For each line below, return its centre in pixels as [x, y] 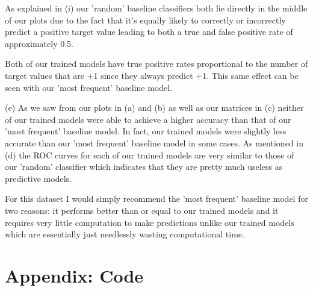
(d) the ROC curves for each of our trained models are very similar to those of [150, 155]
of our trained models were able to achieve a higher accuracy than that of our [148, 119]
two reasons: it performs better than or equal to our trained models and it [142, 210]
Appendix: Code [74, 275]
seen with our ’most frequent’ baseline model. [88, 87]
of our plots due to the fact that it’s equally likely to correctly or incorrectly [145, 20]
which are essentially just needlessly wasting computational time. [125, 234]
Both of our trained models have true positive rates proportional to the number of [156, 64]
